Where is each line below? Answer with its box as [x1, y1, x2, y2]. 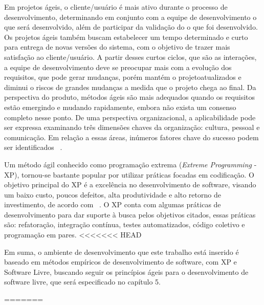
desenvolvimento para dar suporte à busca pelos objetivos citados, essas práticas [4, 209, 256, 220]
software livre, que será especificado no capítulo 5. [4, 276, 161, 287]
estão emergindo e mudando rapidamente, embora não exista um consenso [4, 101, 236, 112]
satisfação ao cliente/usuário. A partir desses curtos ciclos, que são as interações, [4, 51, 257, 62]
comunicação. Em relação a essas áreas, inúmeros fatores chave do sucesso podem [4, 132, 259, 142]
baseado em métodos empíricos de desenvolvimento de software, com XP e [4, 256, 237, 267]
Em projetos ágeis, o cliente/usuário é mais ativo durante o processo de [4, 2, 228, 12]
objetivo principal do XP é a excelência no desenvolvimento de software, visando [4, 179, 256, 190]
